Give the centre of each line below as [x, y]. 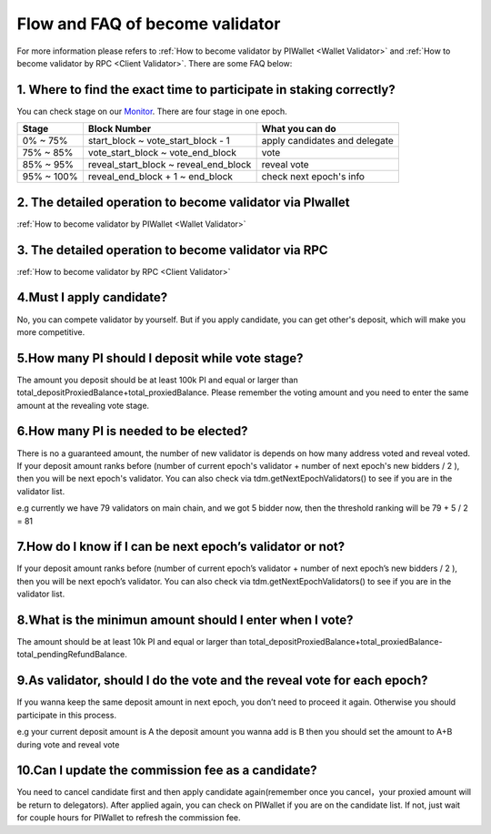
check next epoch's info [313, 177]
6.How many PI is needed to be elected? [132, 431]
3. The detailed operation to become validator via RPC [172, 250]
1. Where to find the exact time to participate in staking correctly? [206, 90]
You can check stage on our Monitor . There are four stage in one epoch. [152, 111]
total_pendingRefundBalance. [72, 655]
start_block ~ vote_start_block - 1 [159, 141]
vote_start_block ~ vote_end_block [162, 153]
